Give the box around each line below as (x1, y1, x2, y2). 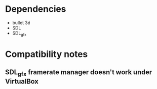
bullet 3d (12, 20, 31, 26)
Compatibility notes (5, 48, 88, 59)
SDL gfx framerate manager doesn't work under (5, 68, 152, 78)
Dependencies (5, 3, 66, 15)
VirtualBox (5, 77, 39, 86)
